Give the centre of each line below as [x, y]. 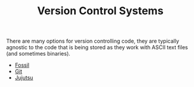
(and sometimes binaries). [38, 54]
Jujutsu [24, 78]
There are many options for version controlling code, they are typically [93, 41]
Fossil [22, 65]
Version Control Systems [100, 11]
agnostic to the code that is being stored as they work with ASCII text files [97, 47]
